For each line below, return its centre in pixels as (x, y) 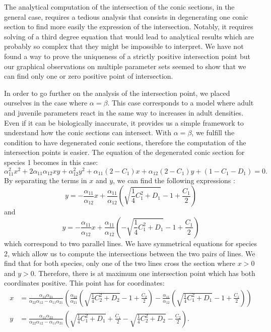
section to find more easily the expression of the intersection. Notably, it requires (129, 26)
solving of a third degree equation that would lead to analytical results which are (129, 36)
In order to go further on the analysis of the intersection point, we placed (117, 93)
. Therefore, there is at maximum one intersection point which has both (145, 273)
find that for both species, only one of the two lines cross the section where (120, 263)
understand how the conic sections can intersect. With (88, 132)
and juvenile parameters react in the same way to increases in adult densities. (124, 112)
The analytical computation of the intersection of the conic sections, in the (119, 7)
